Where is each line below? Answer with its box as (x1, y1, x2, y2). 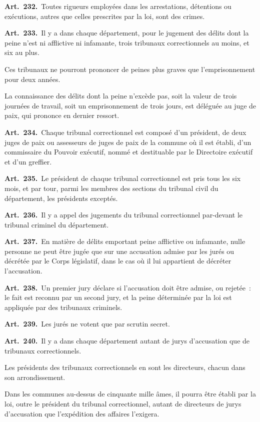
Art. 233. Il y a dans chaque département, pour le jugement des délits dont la (4, 27, 249, 38)
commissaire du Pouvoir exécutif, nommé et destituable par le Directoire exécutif (4, 146, 253, 157)
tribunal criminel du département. (4, 219, 109, 229)
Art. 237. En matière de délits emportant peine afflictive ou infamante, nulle (4, 236, 245, 246)
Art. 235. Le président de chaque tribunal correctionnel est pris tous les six (4, 173, 241, 183)
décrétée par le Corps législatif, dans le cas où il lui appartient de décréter (4, 255, 231, 266)
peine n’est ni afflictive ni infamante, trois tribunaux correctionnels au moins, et (4, 37, 249, 47)
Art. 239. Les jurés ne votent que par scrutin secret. (4, 318, 170, 329)
